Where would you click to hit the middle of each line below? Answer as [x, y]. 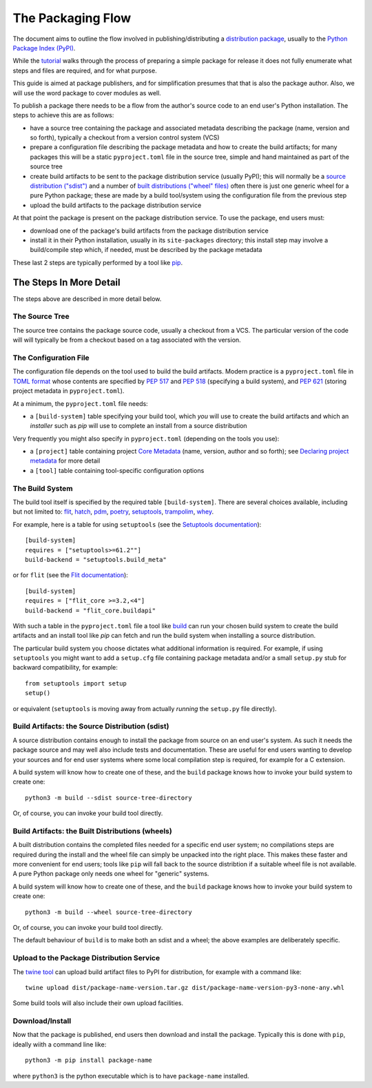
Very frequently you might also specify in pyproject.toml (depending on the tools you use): [146, 438]
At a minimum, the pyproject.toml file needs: [80, 403]
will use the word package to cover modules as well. [87, 93]
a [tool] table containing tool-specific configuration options [117, 470]
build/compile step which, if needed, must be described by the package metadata [146, 250]
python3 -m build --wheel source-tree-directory [108, 912]
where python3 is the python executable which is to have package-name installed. [131, 1076]
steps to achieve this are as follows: [63, 115]
